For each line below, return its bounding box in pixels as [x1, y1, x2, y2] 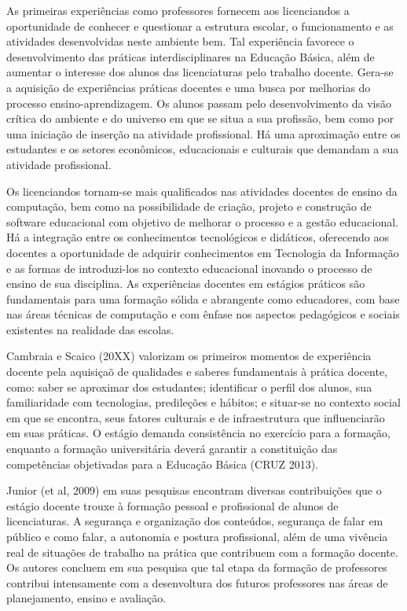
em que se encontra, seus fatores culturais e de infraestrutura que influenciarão [6, 409, 385, 425]
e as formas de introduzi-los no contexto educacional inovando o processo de [6, 259, 372, 276]
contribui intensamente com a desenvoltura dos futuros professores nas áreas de [6, 574, 388, 591]
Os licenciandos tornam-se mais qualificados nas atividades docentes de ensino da [6, 182, 398, 199]
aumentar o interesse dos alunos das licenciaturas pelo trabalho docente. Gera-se [6, 64, 394, 80]
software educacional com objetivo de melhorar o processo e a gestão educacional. [6, 213, 398, 230]
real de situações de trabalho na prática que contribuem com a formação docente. [6, 543, 398, 560]
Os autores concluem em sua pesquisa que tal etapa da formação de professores [6, 559, 387, 576]
